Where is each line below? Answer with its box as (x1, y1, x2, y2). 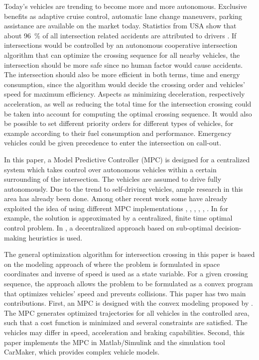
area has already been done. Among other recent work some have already (4, 193, 228, 204)
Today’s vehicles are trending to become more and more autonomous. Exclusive (4, 1, 247, 11)
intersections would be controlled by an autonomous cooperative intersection (4, 40, 238, 50)
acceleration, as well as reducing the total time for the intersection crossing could (4, 98, 252, 109)
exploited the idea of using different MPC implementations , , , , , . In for (4, 203, 229, 213)
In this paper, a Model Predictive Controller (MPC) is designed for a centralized (4, 154, 250, 164)
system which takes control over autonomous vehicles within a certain (4, 164, 217, 174)
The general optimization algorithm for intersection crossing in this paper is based (4, 249, 255, 259)
